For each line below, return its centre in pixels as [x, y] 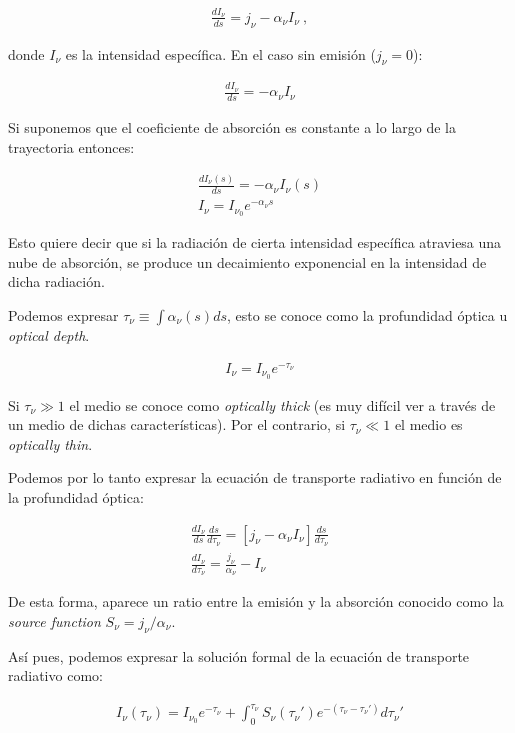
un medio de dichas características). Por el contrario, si [177, 424]
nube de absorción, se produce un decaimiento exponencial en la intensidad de [247, 261]
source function [54, 620]
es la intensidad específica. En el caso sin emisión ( [220, 53]
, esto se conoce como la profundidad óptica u [367, 315]
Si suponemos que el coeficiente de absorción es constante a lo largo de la [232, 126]
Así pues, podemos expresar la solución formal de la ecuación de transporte [239, 655]
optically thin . [50, 443]
